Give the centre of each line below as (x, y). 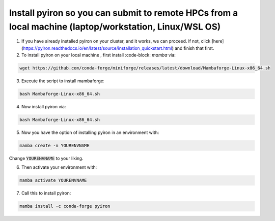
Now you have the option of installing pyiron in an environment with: (90, 132)
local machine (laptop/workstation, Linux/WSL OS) (115, 27)
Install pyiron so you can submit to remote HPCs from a (124, 13)
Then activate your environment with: (59, 167)
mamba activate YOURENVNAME (53, 180)
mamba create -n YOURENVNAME (55, 146)
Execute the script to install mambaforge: (63, 81)
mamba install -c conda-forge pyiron (65, 206)
